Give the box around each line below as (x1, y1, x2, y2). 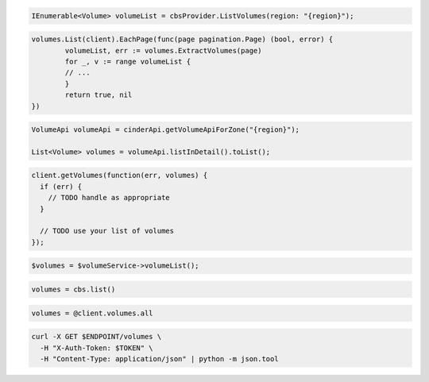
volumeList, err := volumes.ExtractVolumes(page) (64, 46, 262, 55)
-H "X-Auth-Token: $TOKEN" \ (40, 343, 154, 353)
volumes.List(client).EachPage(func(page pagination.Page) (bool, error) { (31, 35, 334, 44)
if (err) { (40, 182, 83, 191)
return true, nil (64, 91, 133, 99)
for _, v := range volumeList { (64, 56, 191, 66)
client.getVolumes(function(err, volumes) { (31, 171, 208, 180)
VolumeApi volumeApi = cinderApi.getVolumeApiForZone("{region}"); (31, 125, 300, 134)
